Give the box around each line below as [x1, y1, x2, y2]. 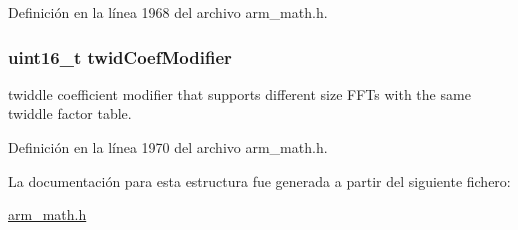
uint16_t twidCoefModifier [8, 44, 232, 69]
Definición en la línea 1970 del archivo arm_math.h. [8, 137, 328, 157]
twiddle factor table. [8, 103, 132, 124]
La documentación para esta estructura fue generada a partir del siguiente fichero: [8, 170, 511, 191]
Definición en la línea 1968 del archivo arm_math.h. [8, 2, 328, 22]
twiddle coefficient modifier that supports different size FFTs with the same [8, 83, 471, 104]
